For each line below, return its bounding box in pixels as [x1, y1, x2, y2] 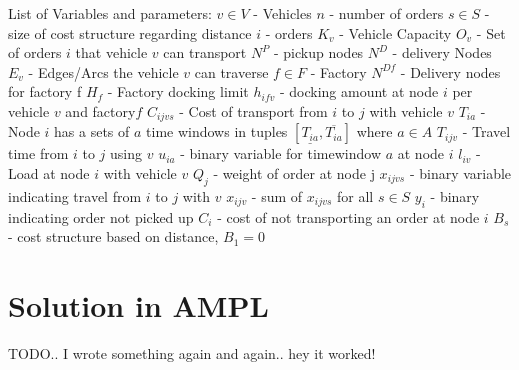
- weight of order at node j [213, 163, 375, 184]
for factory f [8, 81, 82, 102]
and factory [65, 100, 136, 121]
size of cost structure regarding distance [8, 22, 252, 43]
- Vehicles [253, 3, 312, 23]
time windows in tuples [146, 121, 288, 142]
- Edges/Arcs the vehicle [28, 61, 179, 82]
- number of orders [329, 3, 444, 23]
